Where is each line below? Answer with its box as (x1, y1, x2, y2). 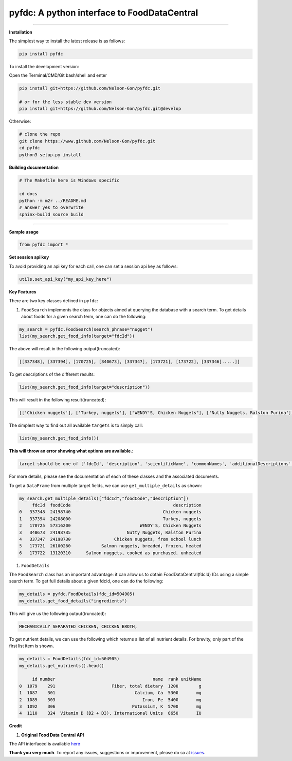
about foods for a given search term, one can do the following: (21, 314, 146, 319)
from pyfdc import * (19, 242, 68, 248)
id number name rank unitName (32, 676, 202, 682)
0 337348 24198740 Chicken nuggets (19, 509, 202, 515)
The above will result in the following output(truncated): (9, 346, 121, 352)
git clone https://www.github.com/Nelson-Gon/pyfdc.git (19, 138, 156, 144)
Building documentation (9, 164, 59, 170)
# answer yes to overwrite (19, 205, 84, 210)
